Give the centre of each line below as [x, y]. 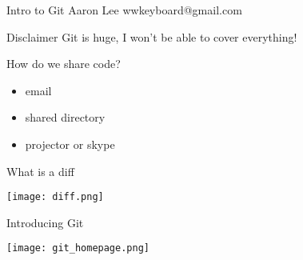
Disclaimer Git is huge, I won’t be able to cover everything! [152, 36]
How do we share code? [64, 64]
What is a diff [40, 171]
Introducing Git [45, 222]
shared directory [65, 117]
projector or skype [70, 144]
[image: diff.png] [55, 197]
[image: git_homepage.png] [78, 248]
